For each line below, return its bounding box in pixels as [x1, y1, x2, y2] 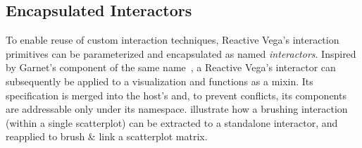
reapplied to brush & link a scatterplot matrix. [6, 129, 208, 144]
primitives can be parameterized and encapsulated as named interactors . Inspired [6, 46, 356, 61]
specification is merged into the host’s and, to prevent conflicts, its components [6, 87, 347, 102]
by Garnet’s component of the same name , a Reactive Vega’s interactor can [6, 60, 336, 75]
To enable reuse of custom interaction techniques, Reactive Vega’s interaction [6, 32, 339, 47]
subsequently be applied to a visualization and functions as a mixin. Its [6, 73, 313, 88]
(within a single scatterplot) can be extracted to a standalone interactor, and [6, 115, 338, 130]
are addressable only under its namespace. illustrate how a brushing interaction [6, 101, 348, 116]
